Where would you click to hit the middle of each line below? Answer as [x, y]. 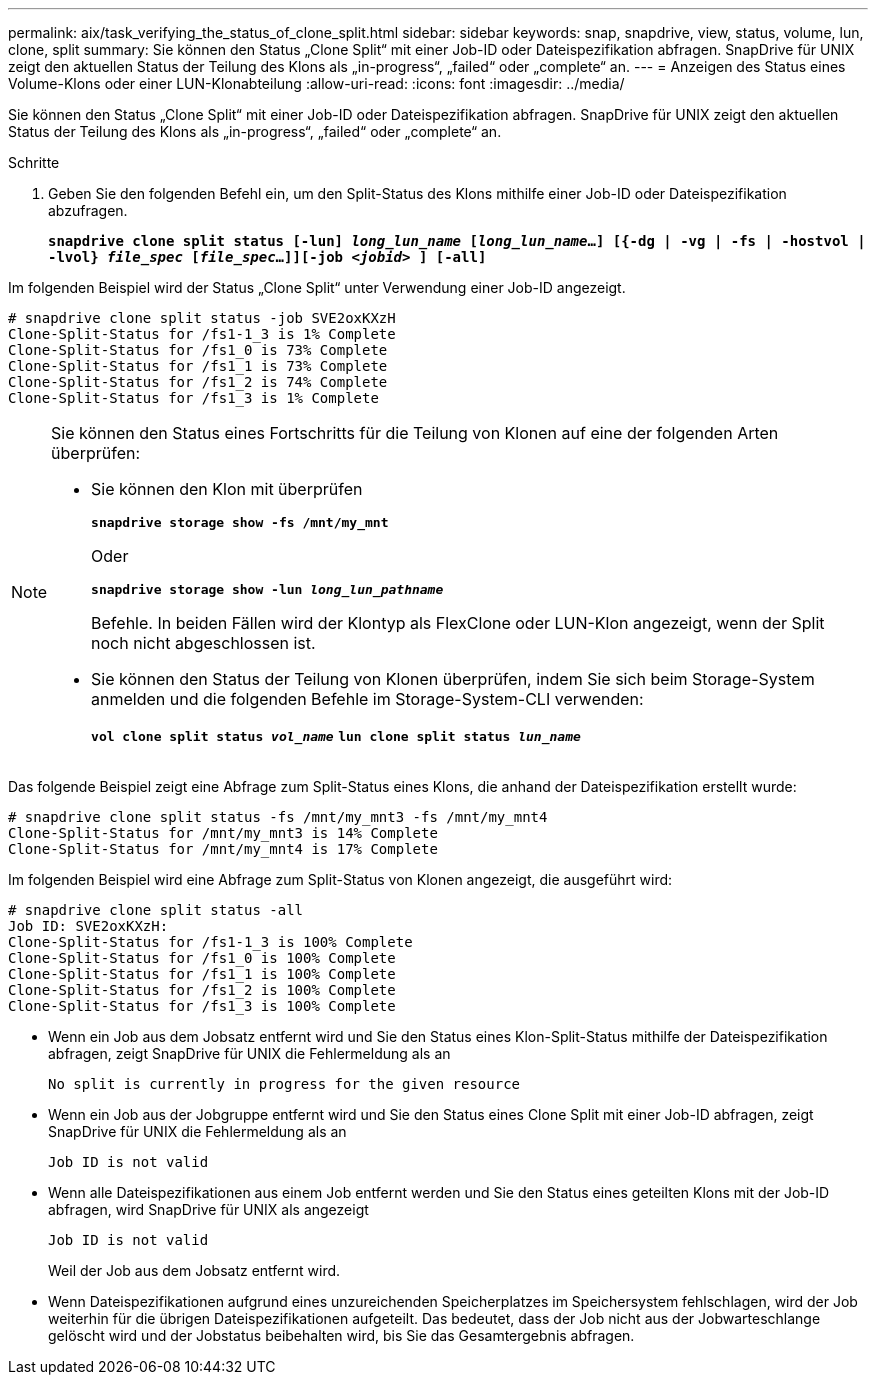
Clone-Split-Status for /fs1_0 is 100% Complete [202, 958]
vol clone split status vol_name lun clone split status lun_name [336, 736]
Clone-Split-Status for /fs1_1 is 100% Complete [202, 974]
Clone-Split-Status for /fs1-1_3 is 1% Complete [202, 334]
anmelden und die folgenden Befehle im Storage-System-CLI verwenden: [367, 699]
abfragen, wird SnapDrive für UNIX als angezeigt [208, 1209]
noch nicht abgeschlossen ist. [203, 643]
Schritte [34, 162]
